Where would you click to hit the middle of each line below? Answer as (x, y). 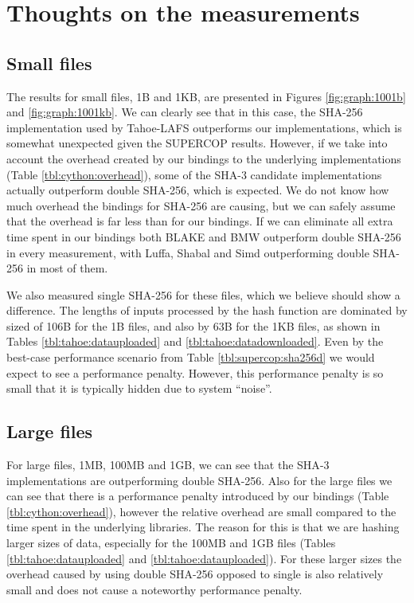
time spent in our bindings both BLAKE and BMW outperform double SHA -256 (204, 236)
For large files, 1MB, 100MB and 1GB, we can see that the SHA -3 (168, 465)
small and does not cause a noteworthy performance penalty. (154, 589)
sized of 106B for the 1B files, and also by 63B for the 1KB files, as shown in (193, 325)
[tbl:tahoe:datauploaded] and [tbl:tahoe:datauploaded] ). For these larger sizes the (204, 558)
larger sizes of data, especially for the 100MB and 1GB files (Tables (171, 543)
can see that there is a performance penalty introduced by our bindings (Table (198, 496)
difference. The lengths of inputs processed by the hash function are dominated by (207, 310)
